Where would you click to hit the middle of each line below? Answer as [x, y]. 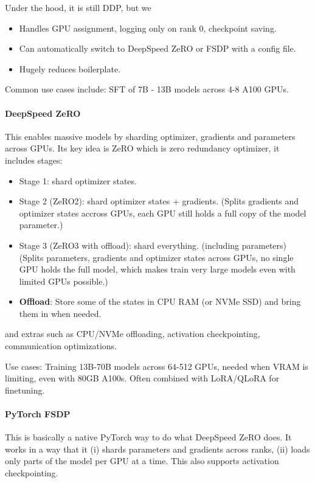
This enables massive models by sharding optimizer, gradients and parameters [150, 136]
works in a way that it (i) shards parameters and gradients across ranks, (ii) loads [157, 449]
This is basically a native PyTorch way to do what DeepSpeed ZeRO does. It [148, 437]
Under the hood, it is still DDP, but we [78, 7]
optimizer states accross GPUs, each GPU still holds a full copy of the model [163, 213]
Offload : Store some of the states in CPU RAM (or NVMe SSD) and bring [160, 301]
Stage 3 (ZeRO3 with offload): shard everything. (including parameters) [153, 245]
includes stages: [34, 160]
